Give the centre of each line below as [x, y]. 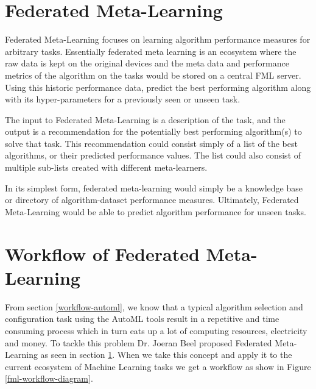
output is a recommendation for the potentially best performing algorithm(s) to [153, 131]
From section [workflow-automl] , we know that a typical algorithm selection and [154, 306]
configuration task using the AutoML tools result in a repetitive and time [142, 319]
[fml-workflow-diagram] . [49, 378]
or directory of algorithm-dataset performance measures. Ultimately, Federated [152, 200]
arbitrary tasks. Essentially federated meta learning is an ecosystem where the [151, 51]
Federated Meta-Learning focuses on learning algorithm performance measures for [158, 39]
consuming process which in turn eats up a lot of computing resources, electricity [156, 330]
